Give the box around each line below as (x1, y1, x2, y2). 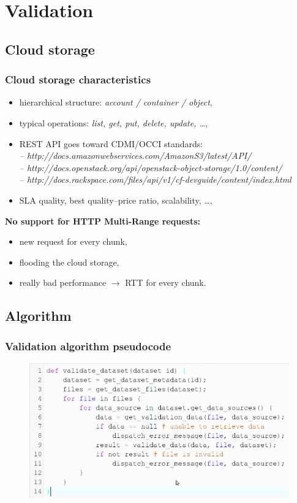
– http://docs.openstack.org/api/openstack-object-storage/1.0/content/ (19, 161, 282, 174)
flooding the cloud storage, (19, 255, 119, 268)
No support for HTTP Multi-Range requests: (5, 214, 200, 227)
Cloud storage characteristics (5, 72, 151, 87)
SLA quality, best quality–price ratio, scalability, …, (19, 193, 212, 206)
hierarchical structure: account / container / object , (19, 96, 212, 109)
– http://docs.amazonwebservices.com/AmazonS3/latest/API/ (19, 149, 252, 162)
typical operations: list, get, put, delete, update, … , (19, 116, 208, 129)
